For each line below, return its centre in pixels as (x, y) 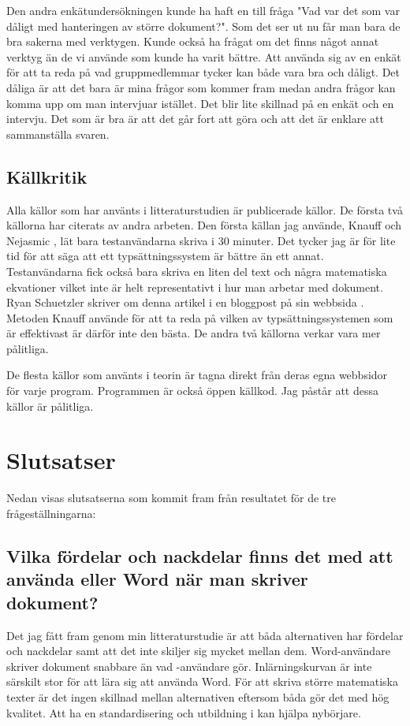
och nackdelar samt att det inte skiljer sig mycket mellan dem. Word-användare (198, 651)
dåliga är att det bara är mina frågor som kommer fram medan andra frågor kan (201, 87)
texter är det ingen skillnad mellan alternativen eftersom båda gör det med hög (198, 696)
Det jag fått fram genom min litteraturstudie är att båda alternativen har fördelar (205, 635)
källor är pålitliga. (50, 406)
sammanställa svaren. (58, 134)
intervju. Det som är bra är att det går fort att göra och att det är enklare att (195, 119)
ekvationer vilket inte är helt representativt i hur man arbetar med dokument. (195, 287)
